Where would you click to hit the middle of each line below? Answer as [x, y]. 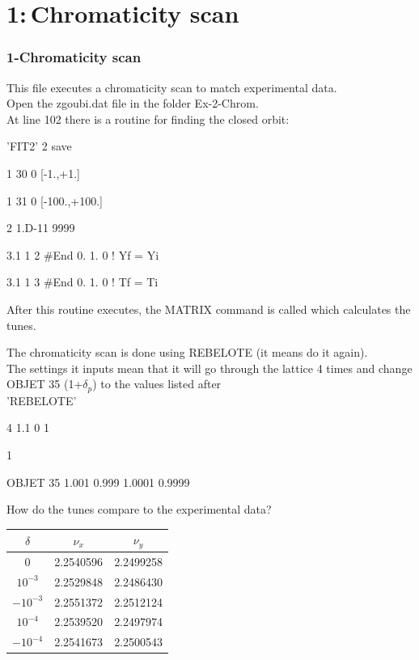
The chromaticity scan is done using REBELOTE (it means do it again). [187, 352]
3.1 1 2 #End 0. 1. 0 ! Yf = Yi [83, 254]
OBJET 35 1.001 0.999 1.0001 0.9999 [98, 482]
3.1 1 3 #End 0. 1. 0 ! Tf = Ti [83, 282]
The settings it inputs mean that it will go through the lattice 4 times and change [209, 368]
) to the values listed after [157, 384]
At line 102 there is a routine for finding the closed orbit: [148, 118]
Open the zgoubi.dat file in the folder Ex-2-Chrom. [133, 103]
